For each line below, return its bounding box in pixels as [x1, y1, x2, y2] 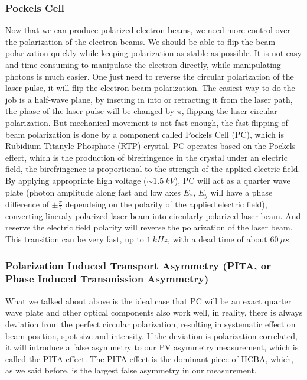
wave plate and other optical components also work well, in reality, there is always [5, 306, 303, 319]
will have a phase [210, 186, 273, 198]
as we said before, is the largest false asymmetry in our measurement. [5, 364, 257, 376]
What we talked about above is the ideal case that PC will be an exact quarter [5, 294, 292, 307]
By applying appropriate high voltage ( [5, 174, 147, 186]
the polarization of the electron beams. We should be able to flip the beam [5, 35, 276, 47]
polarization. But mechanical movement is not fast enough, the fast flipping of [5, 116, 288, 128]
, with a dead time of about [168, 233, 267, 245]
